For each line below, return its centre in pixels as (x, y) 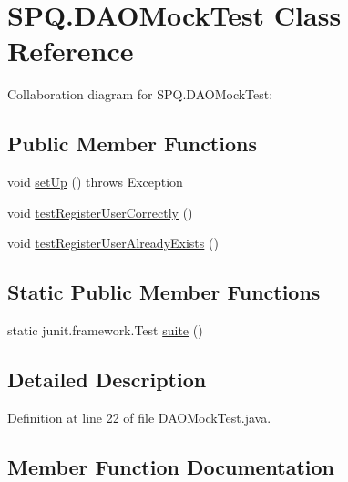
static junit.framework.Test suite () (105, 330)
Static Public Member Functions (164, 292)
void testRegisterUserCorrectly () (100, 212)
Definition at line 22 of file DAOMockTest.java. (139, 417)
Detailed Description (107, 379)
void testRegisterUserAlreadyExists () (113, 243)
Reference (71, 51)
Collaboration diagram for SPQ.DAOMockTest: (140, 94)
